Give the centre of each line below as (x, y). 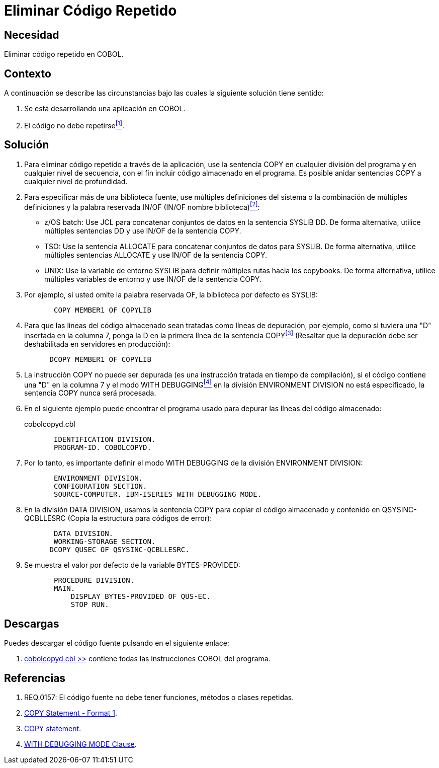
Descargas (32, 624)
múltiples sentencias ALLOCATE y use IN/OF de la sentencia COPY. (156, 255)
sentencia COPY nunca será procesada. (90, 393)
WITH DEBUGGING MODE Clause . (80, 744)
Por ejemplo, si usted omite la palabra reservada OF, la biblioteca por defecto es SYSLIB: (171, 295)
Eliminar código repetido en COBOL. (64, 54)
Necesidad (32, 35)
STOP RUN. (90, 605)
